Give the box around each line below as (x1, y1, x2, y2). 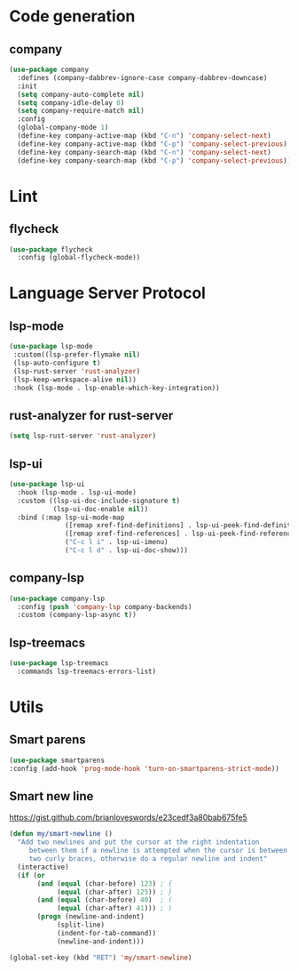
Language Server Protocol (9, 283, 207, 303)
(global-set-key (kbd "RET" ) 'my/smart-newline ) (9, 953, 192, 962)
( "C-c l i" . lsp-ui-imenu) (65, 538, 169, 547)
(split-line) (56, 920, 105, 930)
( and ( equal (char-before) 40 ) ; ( (36, 895, 173, 904)
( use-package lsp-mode (9, 342, 93, 351)
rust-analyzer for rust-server (9, 407, 174, 423)
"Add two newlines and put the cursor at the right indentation (17, 838, 260, 847)
